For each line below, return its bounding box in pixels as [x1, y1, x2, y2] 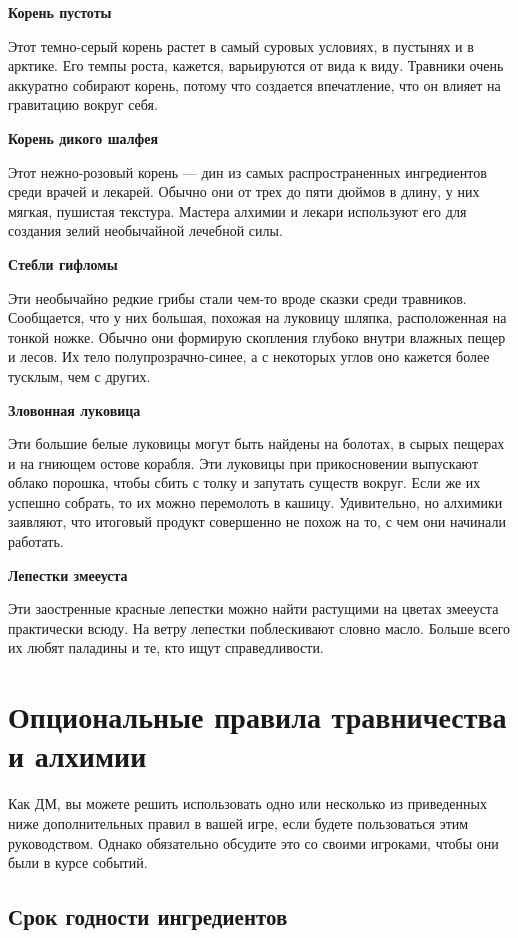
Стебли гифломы [8, 253, 118, 274]
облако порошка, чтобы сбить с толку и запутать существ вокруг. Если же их [8, 472, 481, 493]
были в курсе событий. [8, 852, 148, 873]
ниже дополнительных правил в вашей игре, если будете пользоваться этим [8, 812, 469, 833]
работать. [8, 531, 64, 552]
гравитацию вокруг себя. [8, 94, 158, 115]
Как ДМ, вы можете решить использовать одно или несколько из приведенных [8, 793, 487, 814]
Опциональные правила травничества [8, 696, 507, 737]
